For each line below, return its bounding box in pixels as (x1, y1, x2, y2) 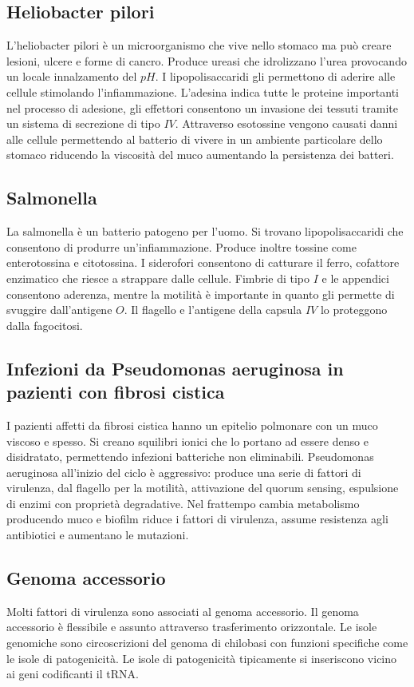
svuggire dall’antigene (6, 301, 112, 318)
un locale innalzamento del (6, 68, 137, 85)
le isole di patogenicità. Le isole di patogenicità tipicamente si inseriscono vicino (6, 649, 397, 666)
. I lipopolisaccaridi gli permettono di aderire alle (155, 68, 396, 85)
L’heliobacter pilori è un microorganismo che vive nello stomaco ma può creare (6, 37, 392, 54)
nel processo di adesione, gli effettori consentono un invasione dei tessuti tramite (6, 99, 399, 116)
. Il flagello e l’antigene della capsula (124, 301, 302, 318)
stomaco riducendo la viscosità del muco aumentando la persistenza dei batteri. (6, 146, 394, 163)
